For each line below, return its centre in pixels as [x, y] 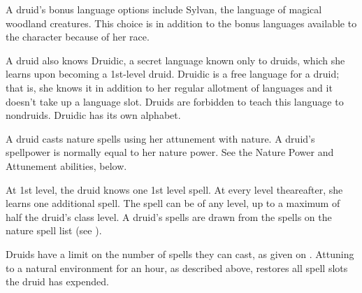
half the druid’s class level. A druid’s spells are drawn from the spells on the [169, 216]
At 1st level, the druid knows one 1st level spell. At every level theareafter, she [174, 189]
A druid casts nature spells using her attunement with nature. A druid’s [160, 138]
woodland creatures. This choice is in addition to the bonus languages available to [181, 23]
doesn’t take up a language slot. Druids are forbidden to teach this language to [175, 101]
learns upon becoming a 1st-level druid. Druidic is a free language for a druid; [173, 74]
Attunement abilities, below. [66, 165]
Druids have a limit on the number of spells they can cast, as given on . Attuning [180, 253]
